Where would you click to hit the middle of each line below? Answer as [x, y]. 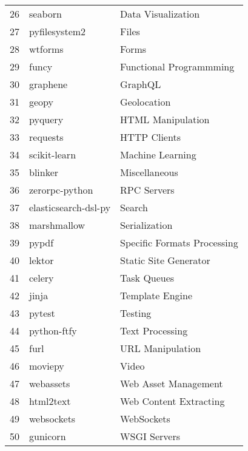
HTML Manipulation [165, 119]
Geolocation [146, 102]
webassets [50, 383]
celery [42, 278]
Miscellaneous [149, 172]
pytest [42, 313]
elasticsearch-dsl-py [70, 207]
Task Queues [147, 278]
